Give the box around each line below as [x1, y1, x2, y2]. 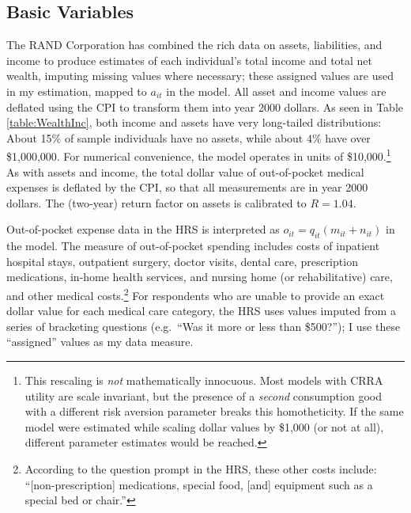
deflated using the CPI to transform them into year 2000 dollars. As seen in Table [6, 98, 403, 115]
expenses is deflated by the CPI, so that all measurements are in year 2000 [6, 179, 368, 196]
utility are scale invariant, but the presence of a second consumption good [25, 387, 382, 404]
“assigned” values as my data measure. [6, 333, 194, 350]
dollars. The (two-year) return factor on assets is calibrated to [6, 194, 307, 211]
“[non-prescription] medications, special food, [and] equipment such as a [25, 476, 373, 492]
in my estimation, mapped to [6, 82, 147, 99]
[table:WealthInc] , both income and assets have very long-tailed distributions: [6, 114, 382, 131]
